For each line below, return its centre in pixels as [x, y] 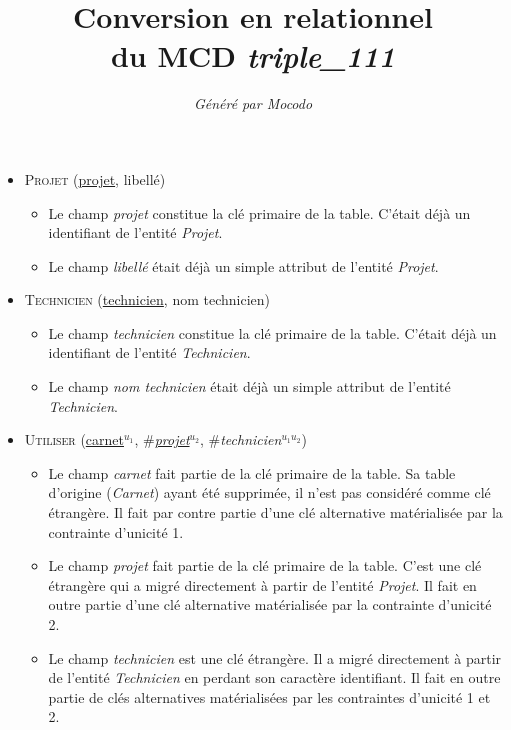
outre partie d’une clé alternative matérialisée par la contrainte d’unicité [270, 604]
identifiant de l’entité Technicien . [149, 352]
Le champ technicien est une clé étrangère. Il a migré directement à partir [275, 657]
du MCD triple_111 [253, 56]
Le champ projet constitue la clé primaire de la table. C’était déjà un [259, 212]
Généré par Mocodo [253, 103]
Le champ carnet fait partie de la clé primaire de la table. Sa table [252, 472]
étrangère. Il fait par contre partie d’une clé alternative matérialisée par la [275, 512]
